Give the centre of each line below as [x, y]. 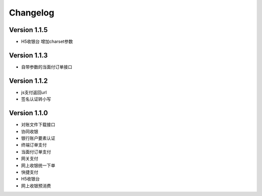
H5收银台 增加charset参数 [47, 42]
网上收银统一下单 [38, 165]
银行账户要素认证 [38, 138]
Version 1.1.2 [28, 81]
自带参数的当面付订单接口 [47, 67]
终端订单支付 [34, 145]
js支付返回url [34, 92]
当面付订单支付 [36, 152]
